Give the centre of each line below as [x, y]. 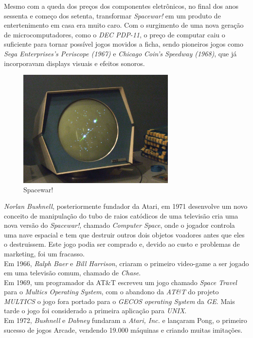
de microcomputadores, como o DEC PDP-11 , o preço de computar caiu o [115, 34]
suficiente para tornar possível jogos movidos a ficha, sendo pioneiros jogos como [124, 44]
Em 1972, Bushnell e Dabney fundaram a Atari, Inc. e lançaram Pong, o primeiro [126, 320]
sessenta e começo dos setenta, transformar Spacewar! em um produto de [112, 15]
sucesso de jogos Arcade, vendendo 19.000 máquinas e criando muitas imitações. [123, 330]
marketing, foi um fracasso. [44, 253]
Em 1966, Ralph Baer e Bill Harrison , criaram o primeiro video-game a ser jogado [126, 263]
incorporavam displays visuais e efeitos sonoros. [74, 63]
